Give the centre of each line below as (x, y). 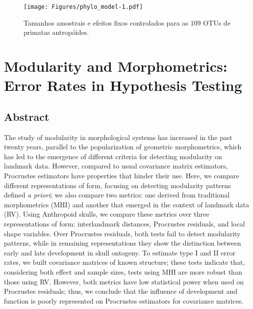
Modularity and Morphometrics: (116, 66)
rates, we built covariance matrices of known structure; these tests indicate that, (125, 262)
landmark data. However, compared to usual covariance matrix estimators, (116, 166)
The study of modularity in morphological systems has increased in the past (118, 137)
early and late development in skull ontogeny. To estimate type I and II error (120, 252)
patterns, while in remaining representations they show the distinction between (123, 243)
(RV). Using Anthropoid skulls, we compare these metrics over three (107, 214)
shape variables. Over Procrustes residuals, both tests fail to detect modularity (122, 233)
